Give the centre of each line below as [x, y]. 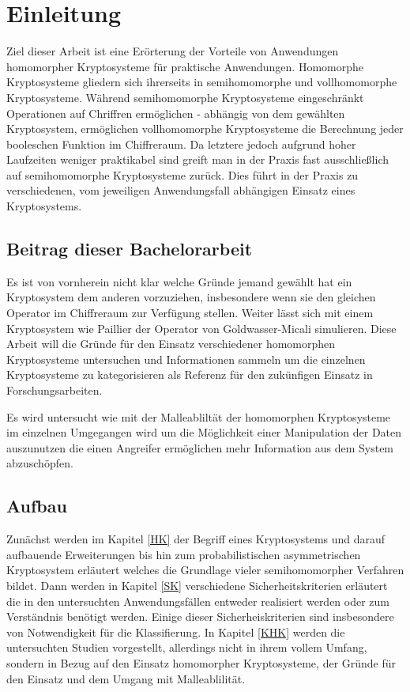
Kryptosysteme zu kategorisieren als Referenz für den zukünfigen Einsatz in [190, 374]
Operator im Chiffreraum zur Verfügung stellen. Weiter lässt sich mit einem [190, 313]
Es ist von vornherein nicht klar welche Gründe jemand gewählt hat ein [179, 281]
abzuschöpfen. [40, 463]
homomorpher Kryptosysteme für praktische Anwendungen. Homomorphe [185, 66]
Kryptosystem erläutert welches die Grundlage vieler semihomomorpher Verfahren [205, 570]
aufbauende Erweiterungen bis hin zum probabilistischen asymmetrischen [184, 554]
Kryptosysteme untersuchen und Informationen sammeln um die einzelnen [186, 359]
